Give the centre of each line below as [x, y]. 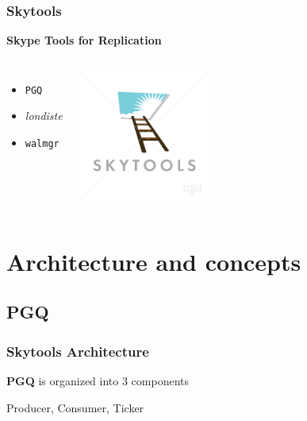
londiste [44, 116]
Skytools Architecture [78, 351]
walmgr [42, 144]
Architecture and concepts [154, 261]
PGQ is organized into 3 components [98, 380]
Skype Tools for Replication [84, 40]
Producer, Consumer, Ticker [75, 407]
